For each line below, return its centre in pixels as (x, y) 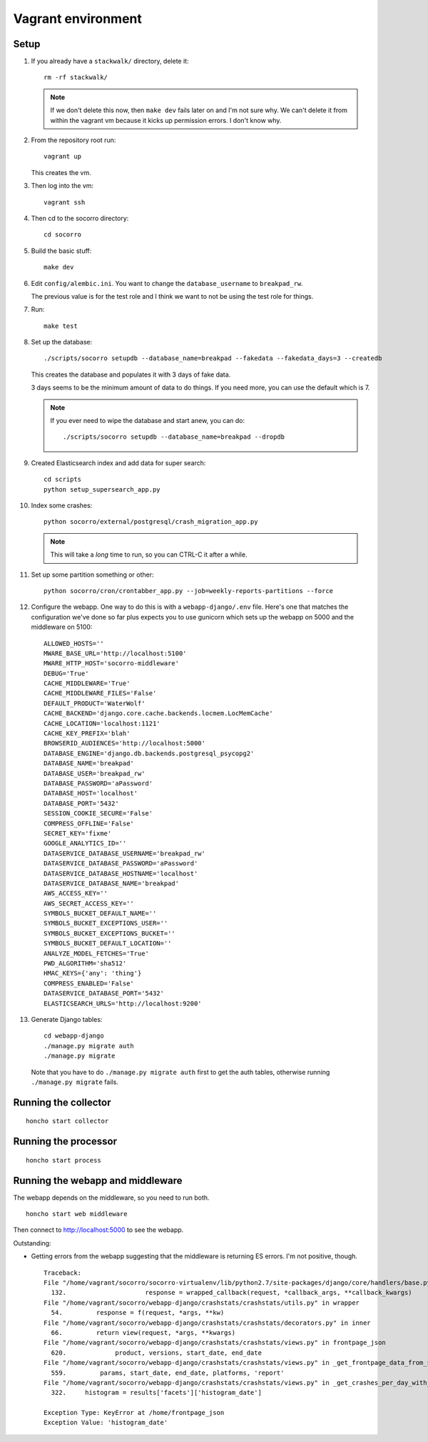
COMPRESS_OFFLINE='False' (89, 823)
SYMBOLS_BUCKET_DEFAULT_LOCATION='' (108, 944)
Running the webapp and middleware (98, 1180)
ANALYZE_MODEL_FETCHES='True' (97, 953)
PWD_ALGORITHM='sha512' (85, 964)
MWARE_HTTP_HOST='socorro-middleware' (112, 663)
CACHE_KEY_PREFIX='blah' (87, 734)
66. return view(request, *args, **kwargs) (143, 1332)
